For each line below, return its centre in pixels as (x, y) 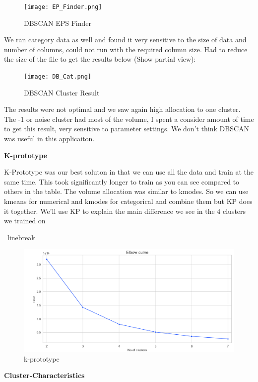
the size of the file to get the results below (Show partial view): (100, 59)
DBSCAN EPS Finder (58, 23)
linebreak (21, 237)
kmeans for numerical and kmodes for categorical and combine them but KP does (128, 201)
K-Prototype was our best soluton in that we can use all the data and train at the (129, 172)
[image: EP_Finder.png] (63, 7)
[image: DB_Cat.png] (58, 77)
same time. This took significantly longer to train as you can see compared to (122, 181)
